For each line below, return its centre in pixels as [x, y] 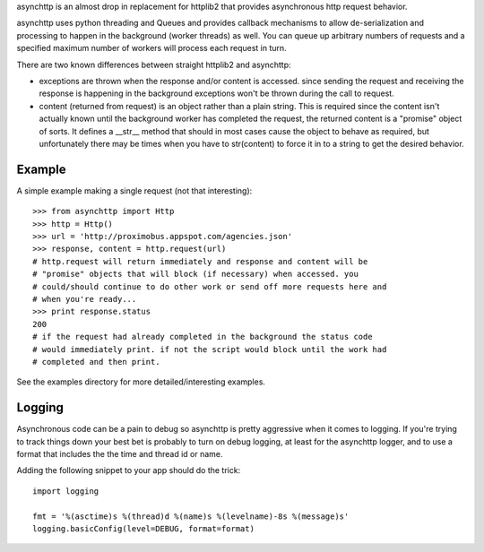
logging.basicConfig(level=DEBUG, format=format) [144, 528]
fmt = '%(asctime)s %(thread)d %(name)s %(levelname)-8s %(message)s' [191, 516]
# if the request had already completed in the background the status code [203, 337]
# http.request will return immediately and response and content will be [200, 261]
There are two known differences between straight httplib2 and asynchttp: [154, 65]
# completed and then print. [96, 362]
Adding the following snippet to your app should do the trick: [129, 470]
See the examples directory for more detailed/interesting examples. [141, 382]
